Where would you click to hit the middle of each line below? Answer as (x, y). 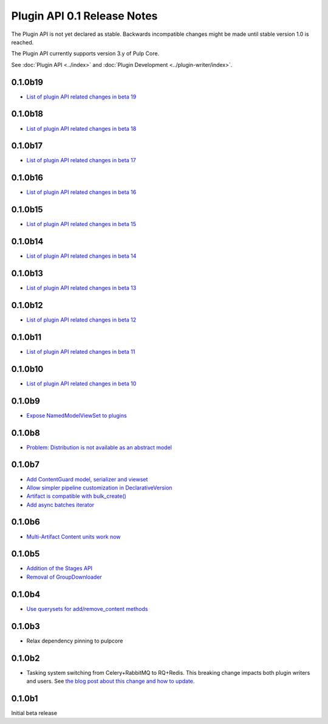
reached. (22, 42)
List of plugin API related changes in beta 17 (81, 160)
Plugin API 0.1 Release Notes (84, 16)
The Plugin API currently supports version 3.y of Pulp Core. (85, 53)
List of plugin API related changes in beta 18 (81, 128)
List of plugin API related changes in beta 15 (81, 224)
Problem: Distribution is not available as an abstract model (99, 447)
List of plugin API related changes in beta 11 (81, 351)
